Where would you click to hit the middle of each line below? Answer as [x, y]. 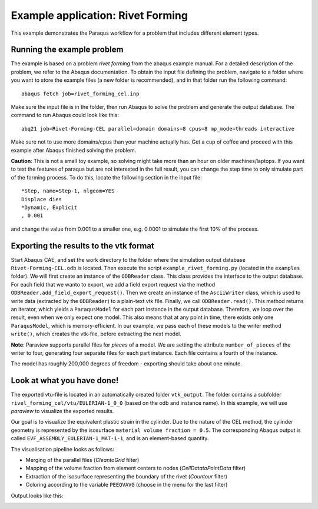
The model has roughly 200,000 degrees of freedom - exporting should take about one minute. [127, 364]
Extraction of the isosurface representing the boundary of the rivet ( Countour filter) [127, 476]
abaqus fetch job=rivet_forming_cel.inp [80, 94]
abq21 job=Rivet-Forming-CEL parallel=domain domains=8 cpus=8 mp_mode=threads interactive [158, 129]
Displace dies [42, 199]
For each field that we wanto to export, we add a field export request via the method [113, 284]
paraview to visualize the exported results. [62, 411]
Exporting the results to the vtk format [82, 246]
